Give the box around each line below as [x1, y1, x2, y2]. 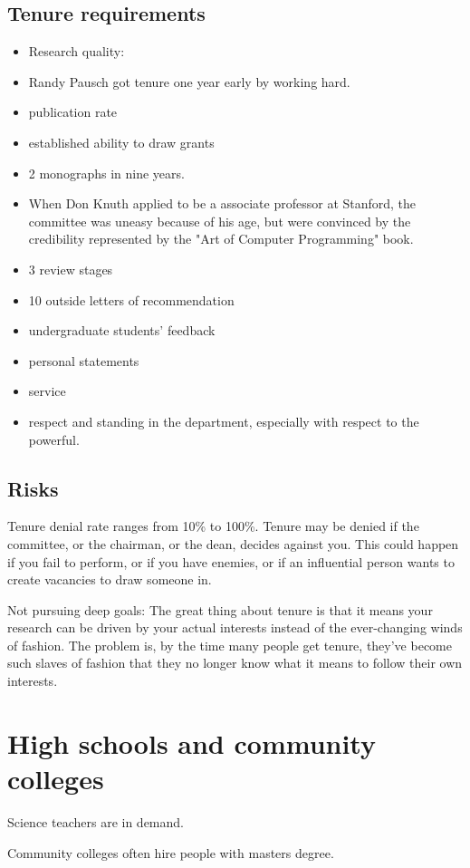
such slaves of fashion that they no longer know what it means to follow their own [7, 653, 463, 672]
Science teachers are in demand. [7, 812, 184, 831]
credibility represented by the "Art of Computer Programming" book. [28, 229, 414, 248]
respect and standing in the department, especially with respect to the [28, 411, 419, 430]
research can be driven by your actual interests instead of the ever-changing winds [7, 618, 463, 637]
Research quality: [28, 42, 125, 61]
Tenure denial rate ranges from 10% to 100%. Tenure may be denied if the [7, 516, 419, 535]
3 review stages [28, 259, 113, 278]
